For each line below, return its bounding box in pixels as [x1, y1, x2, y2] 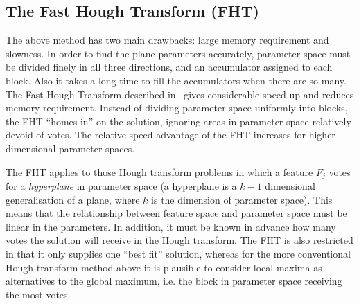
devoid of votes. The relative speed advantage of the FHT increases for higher [6, 127, 335, 142]
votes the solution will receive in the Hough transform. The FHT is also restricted [6, 233, 353, 247]
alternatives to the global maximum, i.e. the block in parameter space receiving [6, 274, 342, 288]
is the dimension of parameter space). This [151, 192, 333, 206]
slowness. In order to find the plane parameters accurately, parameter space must [6, 46, 351, 60]
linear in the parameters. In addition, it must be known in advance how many [6, 219, 336, 233]
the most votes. [6, 287, 71, 301]
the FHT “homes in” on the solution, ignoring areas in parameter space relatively [6, 114, 351, 128]
